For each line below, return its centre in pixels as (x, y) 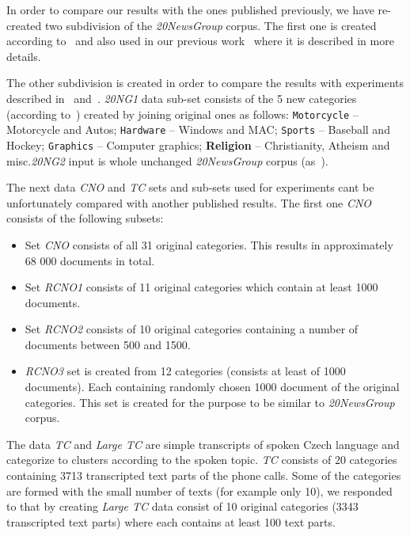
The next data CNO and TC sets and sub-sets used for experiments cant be (190, 187)
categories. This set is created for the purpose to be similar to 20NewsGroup (210, 402)
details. (24, 56)
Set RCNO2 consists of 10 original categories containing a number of (192, 329)
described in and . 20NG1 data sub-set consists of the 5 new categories (182, 98)
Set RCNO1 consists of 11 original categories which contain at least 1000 (201, 287)
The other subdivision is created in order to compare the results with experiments (205, 83)
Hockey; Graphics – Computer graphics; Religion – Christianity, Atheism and (198, 144)
